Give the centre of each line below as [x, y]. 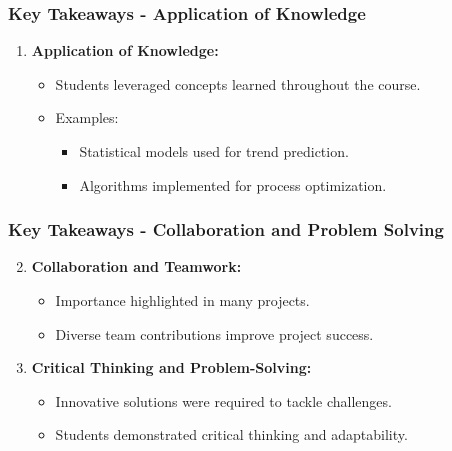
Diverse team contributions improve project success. [214, 333]
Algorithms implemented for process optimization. [233, 184]
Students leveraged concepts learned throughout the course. [238, 83]
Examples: [87, 117]
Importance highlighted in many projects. [182, 300]
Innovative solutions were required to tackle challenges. [223, 400]
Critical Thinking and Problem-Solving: [171, 367]
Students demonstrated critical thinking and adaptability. [231, 434]
